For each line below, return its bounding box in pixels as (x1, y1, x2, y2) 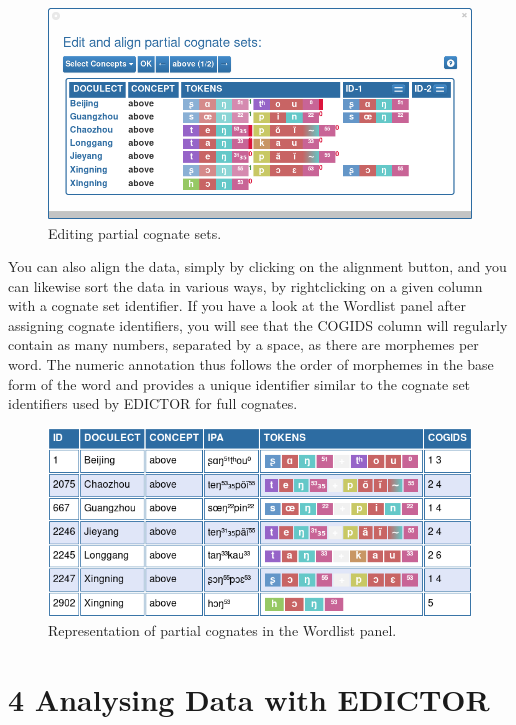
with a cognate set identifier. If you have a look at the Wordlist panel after (8, 295, 466, 316)
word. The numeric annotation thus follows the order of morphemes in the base (8, 354, 494, 375)
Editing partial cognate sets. (48, 222, 222, 243)
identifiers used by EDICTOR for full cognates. (8, 393, 298, 414)
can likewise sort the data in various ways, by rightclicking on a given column (8, 275, 483, 296)
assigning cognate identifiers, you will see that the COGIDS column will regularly (8, 314, 508, 335)
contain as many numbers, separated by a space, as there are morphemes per (8, 334, 479, 355)
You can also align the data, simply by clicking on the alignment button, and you (8, 256, 507, 277)
